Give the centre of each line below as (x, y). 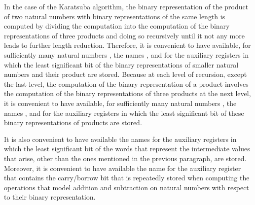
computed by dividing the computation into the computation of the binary (117, 26)
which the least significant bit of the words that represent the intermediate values (127, 149)
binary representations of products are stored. (73, 122)
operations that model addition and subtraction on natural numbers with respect (127, 187)
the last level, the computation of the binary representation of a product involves (126, 84)
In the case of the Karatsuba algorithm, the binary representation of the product (126, 6)
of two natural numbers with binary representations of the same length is (115, 16)
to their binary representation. (50, 197)
